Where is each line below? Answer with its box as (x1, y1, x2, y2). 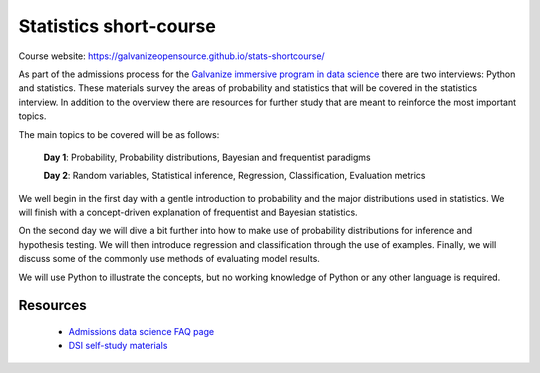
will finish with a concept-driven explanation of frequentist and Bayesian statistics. (18, 206, 359, 219)
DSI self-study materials (68, 340, 168, 352)
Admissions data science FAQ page (68, 326, 215, 338)
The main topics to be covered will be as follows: (18, 128, 220, 140)
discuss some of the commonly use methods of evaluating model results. (18, 253, 320, 265)
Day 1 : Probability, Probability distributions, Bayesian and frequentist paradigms (43, 151, 371, 163)
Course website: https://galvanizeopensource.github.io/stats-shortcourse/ (18, 50, 325, 62)
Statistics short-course (18, 15, 217, 37)
